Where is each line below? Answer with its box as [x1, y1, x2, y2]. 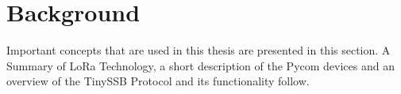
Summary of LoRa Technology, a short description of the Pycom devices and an [6, 57, 395, 73]
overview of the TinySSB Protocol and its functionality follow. [6, 73, 310, 89]
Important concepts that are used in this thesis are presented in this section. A [6, 42, 391, 58]
